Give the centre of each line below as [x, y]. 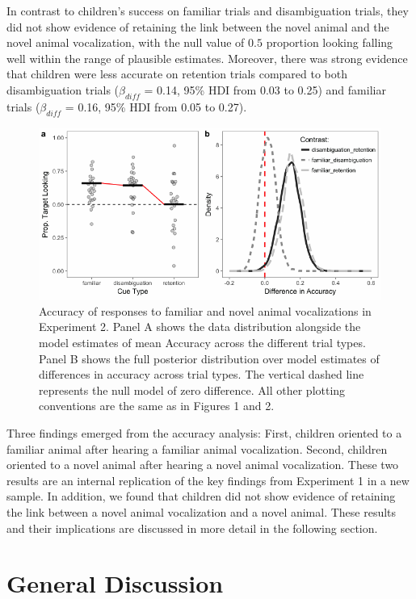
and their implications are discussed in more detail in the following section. [192, 528]
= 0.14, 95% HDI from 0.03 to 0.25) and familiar [265, 89]
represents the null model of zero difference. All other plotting [192, 390]
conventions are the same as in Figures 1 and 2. [157, 406]
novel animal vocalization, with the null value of [126, 42]
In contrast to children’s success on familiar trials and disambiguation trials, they [208, 10]
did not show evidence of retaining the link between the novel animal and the [198, 26]
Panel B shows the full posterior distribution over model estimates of [209, 358]
